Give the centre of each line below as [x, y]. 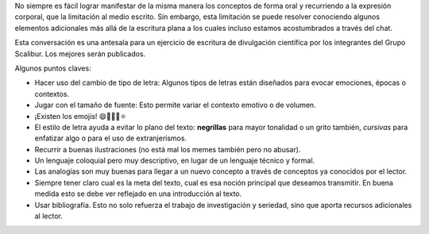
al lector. [49, 216]
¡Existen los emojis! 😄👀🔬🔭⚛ [81, 116]
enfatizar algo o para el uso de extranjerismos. [110, 138]
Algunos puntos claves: [53, 68]
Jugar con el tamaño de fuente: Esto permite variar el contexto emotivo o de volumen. [176, 105]
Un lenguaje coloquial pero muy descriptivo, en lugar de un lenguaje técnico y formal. [175, 161]
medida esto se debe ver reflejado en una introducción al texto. [138, 194]
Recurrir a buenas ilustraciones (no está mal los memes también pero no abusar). [168, 149]
